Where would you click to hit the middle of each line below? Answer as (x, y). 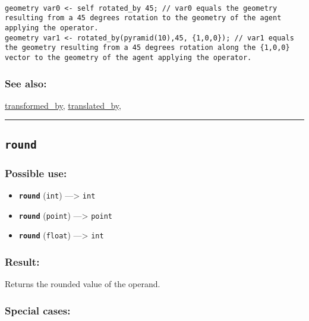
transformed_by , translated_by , (63, 105)
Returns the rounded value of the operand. (83, 284)
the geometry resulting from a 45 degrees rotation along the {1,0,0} (147, 48)
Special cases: (38, 310)
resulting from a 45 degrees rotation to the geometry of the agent (143, 18)
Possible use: (36, 173)
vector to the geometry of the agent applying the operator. (128, 57)
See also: (26, 83)
